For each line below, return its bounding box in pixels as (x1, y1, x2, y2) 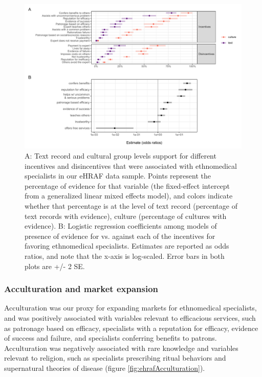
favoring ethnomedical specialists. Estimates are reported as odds (25, 240, 229, 251)
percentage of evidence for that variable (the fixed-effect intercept (25, 180, 230, 191)
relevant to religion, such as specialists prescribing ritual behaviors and (4, 352, 226, 363)
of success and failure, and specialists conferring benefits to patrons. (4, 332, 217, 343)
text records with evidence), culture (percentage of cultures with (25, 210, 227, 221)
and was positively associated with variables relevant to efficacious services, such (4, 312, 256, 323)
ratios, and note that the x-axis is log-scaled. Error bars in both (25, 250, 225, 261)
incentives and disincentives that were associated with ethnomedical (25, 160, 237, 171)
